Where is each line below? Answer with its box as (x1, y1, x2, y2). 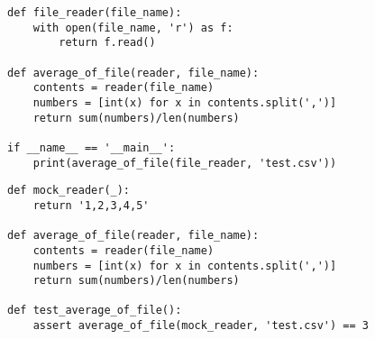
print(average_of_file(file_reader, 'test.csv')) (32, 156, 337, 169)
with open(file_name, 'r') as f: (32, 21, 233, 34)
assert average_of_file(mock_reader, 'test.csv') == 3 (32, 319, 369, 333)
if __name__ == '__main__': (7, 141, 176, 154)
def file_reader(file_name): (7, 6, 182, 19)
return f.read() (59, 36, 156, 50)
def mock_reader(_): (7, 184, 131, 197)
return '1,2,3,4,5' (32, 198, 150, 212)
